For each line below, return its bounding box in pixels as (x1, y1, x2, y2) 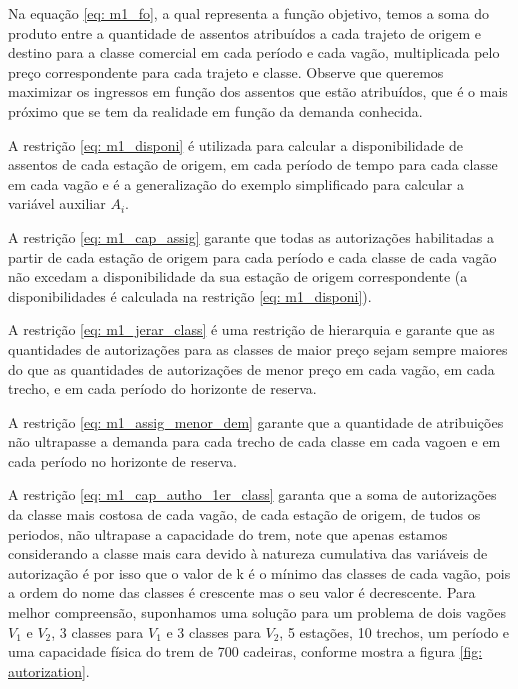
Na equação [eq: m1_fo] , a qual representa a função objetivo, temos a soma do (8, 3, 489, 23)
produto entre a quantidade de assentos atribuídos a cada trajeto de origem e (8, 22, 482, 43)
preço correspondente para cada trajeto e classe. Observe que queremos (8, 61, 444, 82)
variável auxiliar (8, 193, 106, 214)
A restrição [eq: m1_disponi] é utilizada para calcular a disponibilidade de (8, 134, 464, 155)
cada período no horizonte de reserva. (8, 450, 237, 471)
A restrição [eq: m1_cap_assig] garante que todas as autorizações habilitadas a (8, 226, 495, 247)
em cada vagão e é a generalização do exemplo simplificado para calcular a (8, 173, 464, 194)
